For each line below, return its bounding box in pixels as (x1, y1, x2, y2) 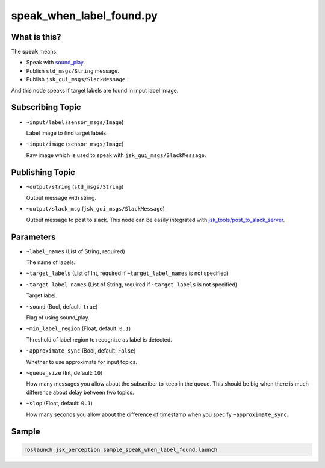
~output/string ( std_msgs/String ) (26, 183, 124, 190)
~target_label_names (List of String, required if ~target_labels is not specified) (26, 280, 238, 288)
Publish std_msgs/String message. (26, 67, 120, 75)
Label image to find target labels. (26, 129, 108, 137)
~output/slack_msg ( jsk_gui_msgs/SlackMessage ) (26, 205, 166, 212)
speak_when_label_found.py (11, 9, 158, 22)
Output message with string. (26, 194, 96, 201)
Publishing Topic (11, 167, 75, 177)
